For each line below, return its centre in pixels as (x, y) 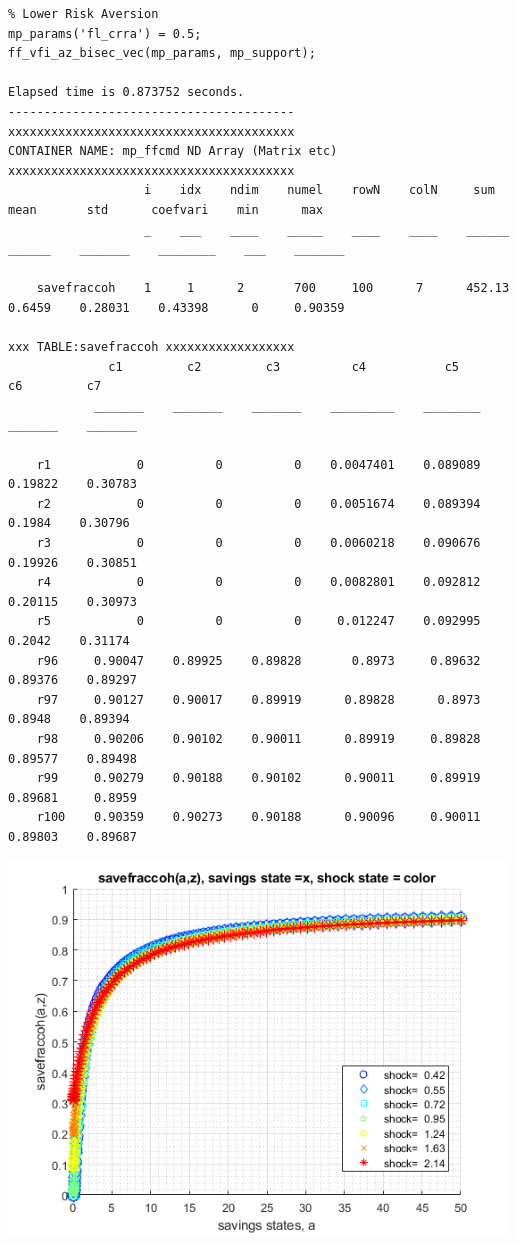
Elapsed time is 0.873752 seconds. (126, 92)
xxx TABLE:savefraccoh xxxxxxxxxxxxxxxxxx (151, 347)
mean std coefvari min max (165, 209)
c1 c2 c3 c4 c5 (284, 366)
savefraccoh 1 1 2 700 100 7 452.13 (273, 288)
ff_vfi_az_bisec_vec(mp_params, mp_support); (162, 53)
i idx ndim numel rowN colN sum (319, 190)
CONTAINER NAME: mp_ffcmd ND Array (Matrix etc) (173, 151)
